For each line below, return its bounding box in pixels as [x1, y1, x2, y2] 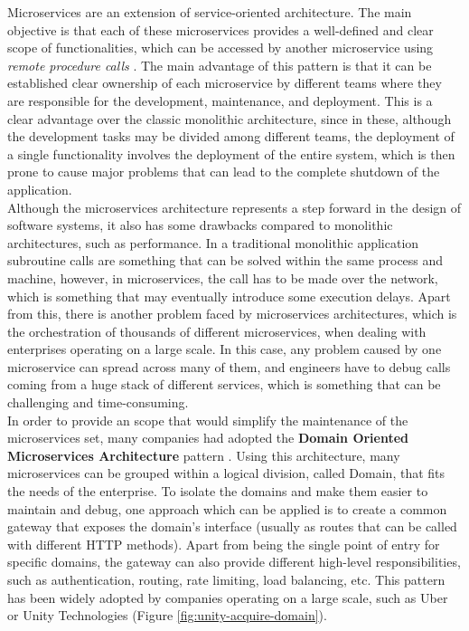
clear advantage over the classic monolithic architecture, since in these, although [7, 109, 452, 128]
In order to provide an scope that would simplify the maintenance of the [7, 410, 408, 429]
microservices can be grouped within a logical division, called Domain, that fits [7, 464, 446, 483]
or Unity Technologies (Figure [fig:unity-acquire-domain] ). [7, 606, 327, 625]
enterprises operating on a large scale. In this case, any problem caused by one [7, 339, 442, 359]
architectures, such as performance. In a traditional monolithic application [7, 233, 419, 252]
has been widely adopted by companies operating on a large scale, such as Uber [7, 588, 448, 607]
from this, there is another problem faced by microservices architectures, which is [7, 304, 457, 323]
